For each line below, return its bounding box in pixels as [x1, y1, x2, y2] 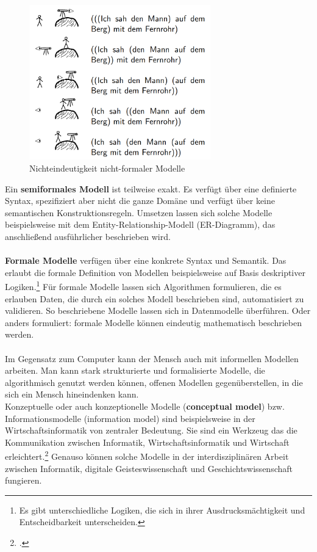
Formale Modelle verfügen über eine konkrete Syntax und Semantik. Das [5, 254, 287, 267]
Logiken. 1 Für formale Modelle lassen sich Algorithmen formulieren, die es [5, 278, 282, 293]
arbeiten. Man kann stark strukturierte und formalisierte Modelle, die [5, 364, 265, 377]
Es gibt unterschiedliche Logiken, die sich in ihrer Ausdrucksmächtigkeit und [19, 503, 305, 516]
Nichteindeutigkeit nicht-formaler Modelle [29, 162, 185, 175]
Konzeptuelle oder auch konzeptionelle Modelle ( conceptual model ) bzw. [5, 400, 285, 413]
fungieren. [5, 474, 42, 487]
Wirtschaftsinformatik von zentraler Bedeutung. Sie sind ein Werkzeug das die [5, 424, 297, 437]
